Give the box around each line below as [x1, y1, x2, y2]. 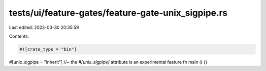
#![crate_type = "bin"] [19, 47, 77, 52]
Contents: [9, 33, 29, 39]
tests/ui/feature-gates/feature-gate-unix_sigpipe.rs [9, 7, 228, 18]
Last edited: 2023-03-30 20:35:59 [9, 24, 79, 30]
